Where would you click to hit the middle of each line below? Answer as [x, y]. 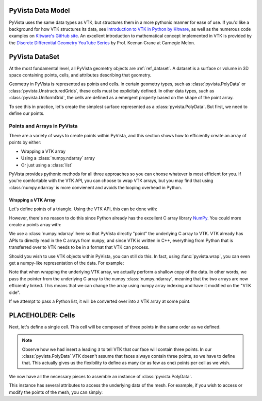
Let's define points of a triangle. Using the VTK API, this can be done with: [83, 209]
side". [15, 292]
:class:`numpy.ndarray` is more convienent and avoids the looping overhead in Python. [96, 187]
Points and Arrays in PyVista [43, 126]
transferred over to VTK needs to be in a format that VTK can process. [79, 247]
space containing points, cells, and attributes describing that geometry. [80, 75]
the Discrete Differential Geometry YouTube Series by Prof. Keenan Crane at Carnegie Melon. [102, 43]
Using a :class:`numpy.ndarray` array [58, 158]
